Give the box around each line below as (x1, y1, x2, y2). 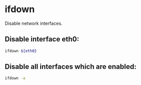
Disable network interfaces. (5, 20, 63, 26)
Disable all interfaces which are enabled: (5, 62, 137, 71)
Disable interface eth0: (5, 35, 79, 44)
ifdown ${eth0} (5, 48, 37, 54)
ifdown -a (5, 76, 26, 81)
